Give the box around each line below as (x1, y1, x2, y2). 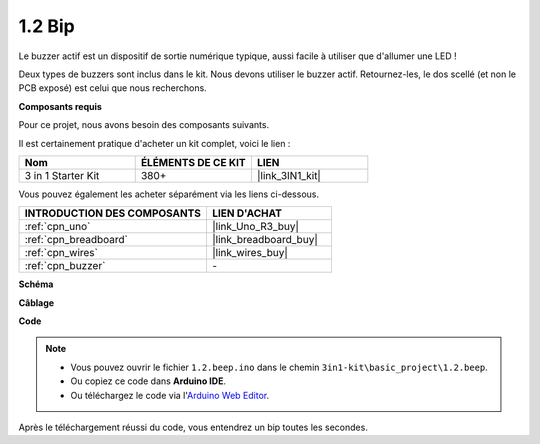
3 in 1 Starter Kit (24, 168, 100, 182)
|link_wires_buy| (211, 246, 289, 260)
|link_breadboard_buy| (211, 233, 319, 247)
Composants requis (18, 100, 102, 112)
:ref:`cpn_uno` (24, 220, 91, 234)
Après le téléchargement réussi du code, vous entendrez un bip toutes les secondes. (18, 421, 369, 434)
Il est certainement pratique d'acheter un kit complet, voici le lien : (18, 137, 291, 149)
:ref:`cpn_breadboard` (24, 233, 129, 247)
